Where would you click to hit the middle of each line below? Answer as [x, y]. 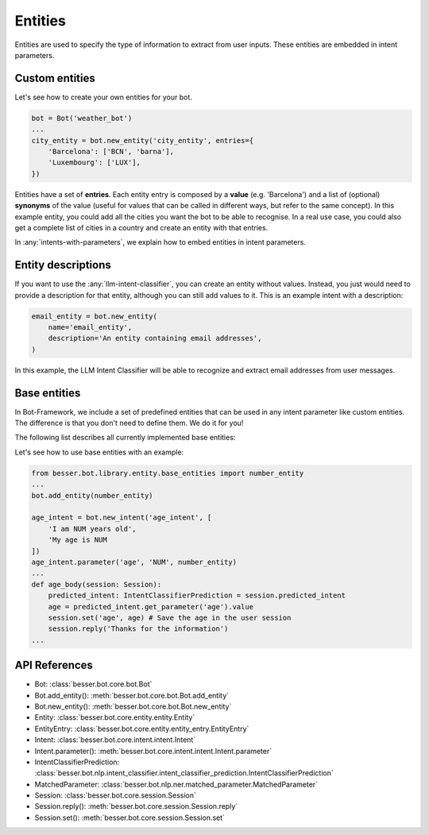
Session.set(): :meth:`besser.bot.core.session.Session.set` [130, 818]
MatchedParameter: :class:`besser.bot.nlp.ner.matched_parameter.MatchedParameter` [176, 784]
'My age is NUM [77, 540]
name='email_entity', [90, 327]
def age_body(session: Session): [97, 584]
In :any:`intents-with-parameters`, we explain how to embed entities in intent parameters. [160, 242]
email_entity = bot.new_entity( [95, 316]
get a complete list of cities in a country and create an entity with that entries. [141, 227]
